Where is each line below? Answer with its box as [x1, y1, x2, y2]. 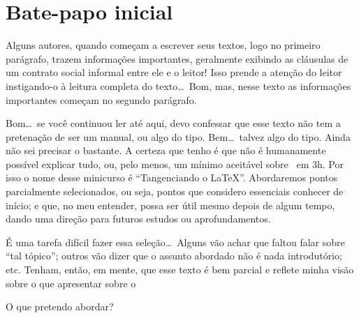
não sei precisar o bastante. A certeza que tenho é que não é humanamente [6, 143, 326, 158]
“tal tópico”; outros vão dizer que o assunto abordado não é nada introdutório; [6, 248, 342, 263]
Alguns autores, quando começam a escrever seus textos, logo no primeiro [6, 38, 321, 52]
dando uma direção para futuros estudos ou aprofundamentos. [6, 211, 271, 226]
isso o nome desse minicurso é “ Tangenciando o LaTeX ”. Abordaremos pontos [6, 170, 338, 185]
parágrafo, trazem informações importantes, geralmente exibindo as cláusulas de [6, 51, 349, 66]
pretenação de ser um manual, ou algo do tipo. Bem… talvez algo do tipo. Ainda [6, 129, 351, 144]
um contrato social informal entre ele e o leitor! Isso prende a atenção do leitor [6, 65, 342, 79]
